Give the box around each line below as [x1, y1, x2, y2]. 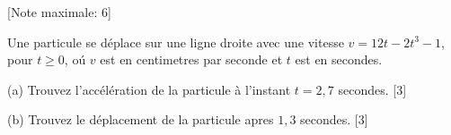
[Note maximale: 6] [7, 3, 111, 21]
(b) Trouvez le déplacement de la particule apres [7, 110, 274, 129]
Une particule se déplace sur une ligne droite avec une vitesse [7, 32, 344, 51]
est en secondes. [295, 50, 383, 69]
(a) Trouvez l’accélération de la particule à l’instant [7, 80, 291, 98]
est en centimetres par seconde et [100, 50, 283, 69]
